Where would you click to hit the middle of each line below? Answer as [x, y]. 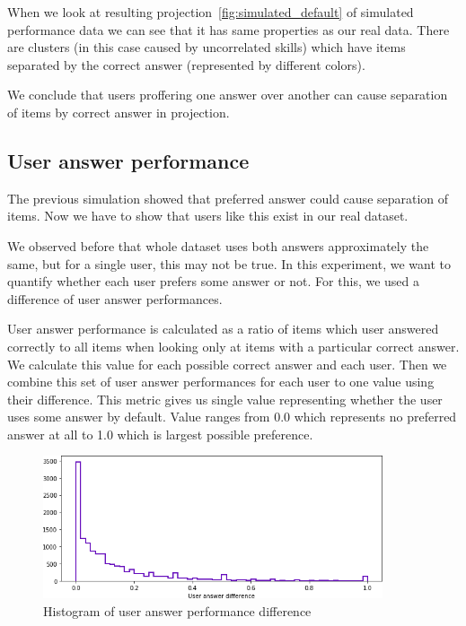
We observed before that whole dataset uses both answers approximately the [218, 245]
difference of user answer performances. [115, 298]
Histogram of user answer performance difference [177, 610]
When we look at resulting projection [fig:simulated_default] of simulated [211, 12]
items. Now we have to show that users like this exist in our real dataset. [208, 216]
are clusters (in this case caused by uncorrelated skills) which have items [207, 47]
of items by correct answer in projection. [119, 112]
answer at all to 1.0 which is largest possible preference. [160, 434]
